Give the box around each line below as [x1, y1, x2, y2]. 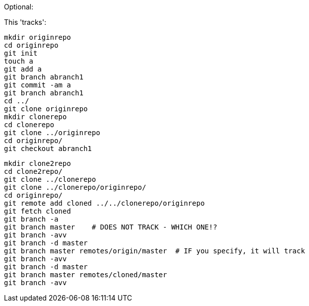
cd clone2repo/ [4, 167, 63, 175]
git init [4, 49, 38, 57]
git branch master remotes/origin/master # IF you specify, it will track [4, 247, 305, 255]
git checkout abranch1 [4, 145, 92, 153]
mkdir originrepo [4, 33, 71, 41]
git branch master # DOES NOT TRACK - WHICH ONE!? [4, 223, 217, 231]
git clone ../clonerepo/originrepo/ [4, 183, 146, 191]
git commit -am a [4, 81, 71, 89]
